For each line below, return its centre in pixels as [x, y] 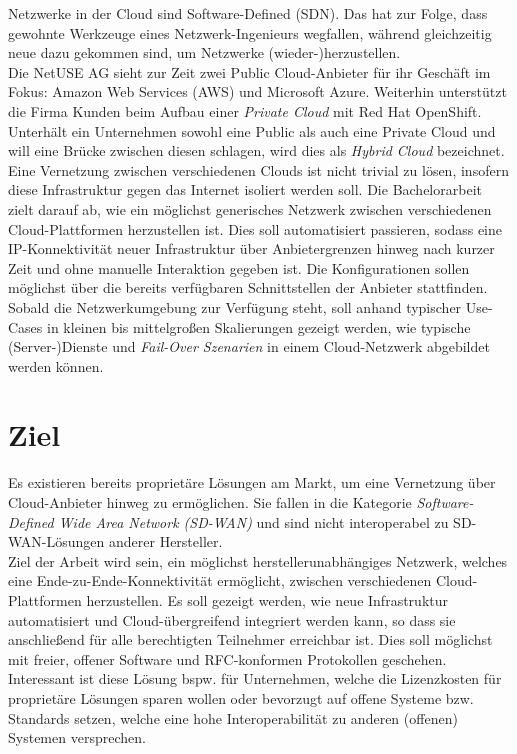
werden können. [56, 365]
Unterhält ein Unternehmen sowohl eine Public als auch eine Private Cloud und [252, 130]
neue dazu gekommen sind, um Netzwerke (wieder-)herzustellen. [204, 52]
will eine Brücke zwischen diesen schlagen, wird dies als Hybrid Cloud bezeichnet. [256, 150]
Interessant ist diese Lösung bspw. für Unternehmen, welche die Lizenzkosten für [255, 678]
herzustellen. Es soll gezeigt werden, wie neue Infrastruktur [267, 599]
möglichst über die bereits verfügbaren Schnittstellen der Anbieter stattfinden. [248, 287]
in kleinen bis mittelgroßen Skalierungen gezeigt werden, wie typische [259, 326]
